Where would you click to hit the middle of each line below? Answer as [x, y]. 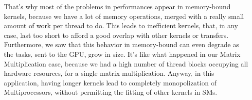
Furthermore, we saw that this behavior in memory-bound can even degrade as [122, 44]
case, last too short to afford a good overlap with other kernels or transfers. [116, 35]
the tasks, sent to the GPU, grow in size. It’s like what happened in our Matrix [122, 54]
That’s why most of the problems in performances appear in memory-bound [117, 6]
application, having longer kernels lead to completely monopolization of [110, 82]
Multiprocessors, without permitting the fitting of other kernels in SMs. [111, 92]
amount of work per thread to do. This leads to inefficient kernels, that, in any [121, 25]
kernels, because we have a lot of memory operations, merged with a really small [124, 16]
